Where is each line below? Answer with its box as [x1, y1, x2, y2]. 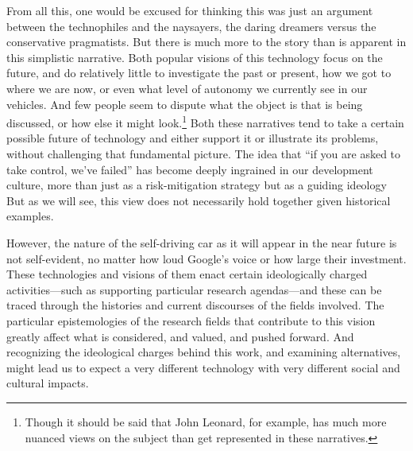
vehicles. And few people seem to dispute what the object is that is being [6, 95, 363, 112]
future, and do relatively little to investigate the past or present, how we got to [6, 64, 392, 81]
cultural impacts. [6, 375, 89, 391]
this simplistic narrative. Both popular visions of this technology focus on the [6, 49, 383, 65]
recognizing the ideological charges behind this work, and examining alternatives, [6, 344, 401, 360]
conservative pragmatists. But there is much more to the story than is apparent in [6, 33, 407, 50]
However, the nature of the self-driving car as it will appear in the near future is [6, 234, 397, 251]
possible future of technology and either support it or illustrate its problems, [6, 130, 379, 146]
